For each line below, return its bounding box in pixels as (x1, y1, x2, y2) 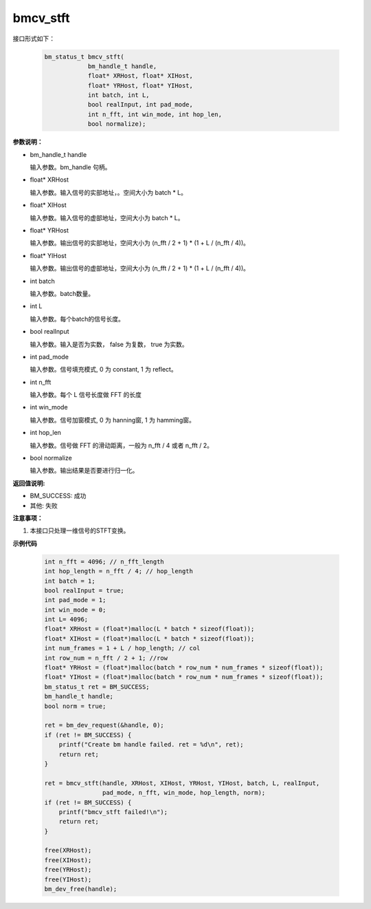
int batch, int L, (87, 92, 150, 99)
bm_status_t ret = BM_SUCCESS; (44, 683, 150, 691)
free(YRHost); (44, 866, 92, 874)
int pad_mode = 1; (44, 596, 106, 604)
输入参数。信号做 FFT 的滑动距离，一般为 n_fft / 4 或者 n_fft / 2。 (30, 441, 213, 449)
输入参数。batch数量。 (30, 289, 95, 297)
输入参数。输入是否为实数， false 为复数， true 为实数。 (30, 340, 188, 348)
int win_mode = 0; (44, 606, 106, 614)
